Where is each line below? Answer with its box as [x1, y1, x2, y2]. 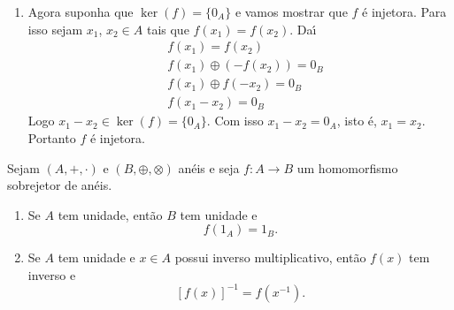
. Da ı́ [289, 19, 317, 38]
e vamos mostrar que [235, 3, 348, 20]
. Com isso [206, 111, 264, 130]
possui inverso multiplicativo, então [174, 248, 366, 267]
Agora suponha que [27, 3, 134, 20]
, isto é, [336, 111, 377, 130]
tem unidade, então [58, 205, 163, 223]
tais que [146, 19, 189, 38]
